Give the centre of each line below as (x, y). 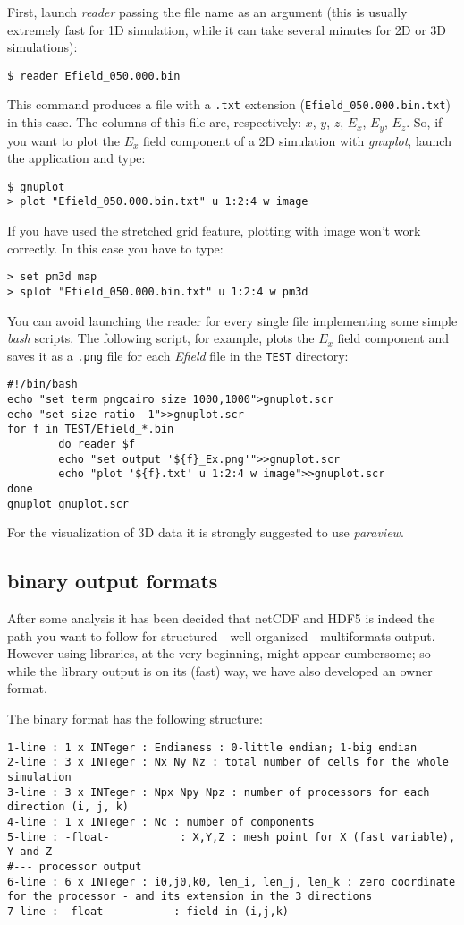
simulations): (42, 47)
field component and (393, 338)
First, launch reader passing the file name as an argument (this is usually (207, 12)
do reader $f (97, 445)
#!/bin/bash (42, 385)
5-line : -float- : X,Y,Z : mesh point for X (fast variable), (232, 837)
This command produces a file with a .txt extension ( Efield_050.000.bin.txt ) (229, 104)
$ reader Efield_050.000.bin (94, 76)
